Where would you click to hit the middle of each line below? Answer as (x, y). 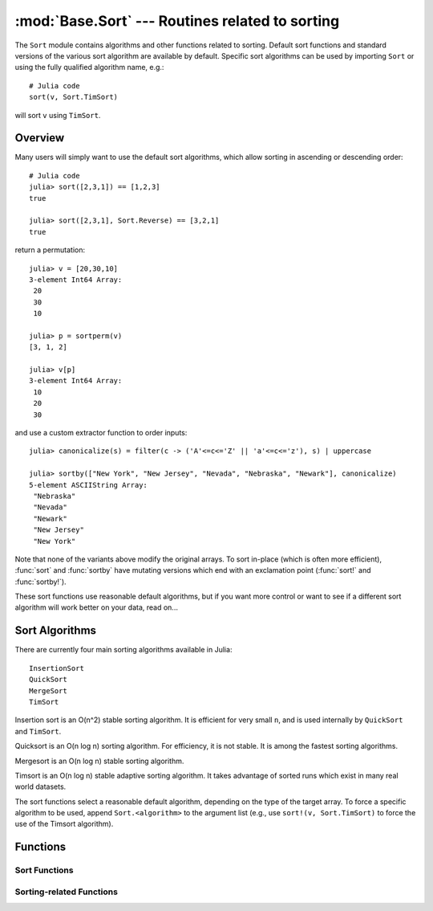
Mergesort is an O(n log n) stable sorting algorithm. (99, 761)
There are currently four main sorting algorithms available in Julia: (123, 650)
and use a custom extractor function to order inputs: (101, 433)
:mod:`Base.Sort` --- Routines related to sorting (177, 21)
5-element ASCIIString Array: (89, 485)
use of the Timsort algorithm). (64, 824)
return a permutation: (50, 250)
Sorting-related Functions (66, 892)
